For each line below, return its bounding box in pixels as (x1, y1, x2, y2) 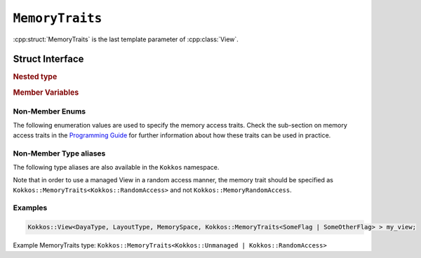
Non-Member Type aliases (13, 148, 106, 158)
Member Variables (13, 88, 79, 97)
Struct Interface (13, 53, 84, 65)
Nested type (13, 72, 58, 82)
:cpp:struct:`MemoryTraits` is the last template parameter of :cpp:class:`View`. (13, 35, 239, 43)
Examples (13, 203, 48, 213)
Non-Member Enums (13, 106, 86, 116)
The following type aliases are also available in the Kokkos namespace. (13, 163, 220, 171)
